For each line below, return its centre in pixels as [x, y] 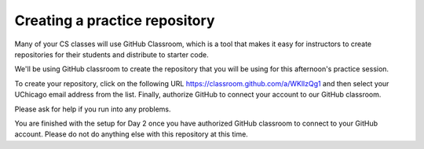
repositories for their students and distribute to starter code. [111, 54]
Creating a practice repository [115, 20]
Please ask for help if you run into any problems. [93, 109]
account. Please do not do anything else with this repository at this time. [132, 134]
